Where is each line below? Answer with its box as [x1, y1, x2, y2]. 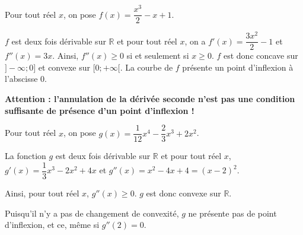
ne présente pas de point [188, 207, 277, 219]
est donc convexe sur [146, 186, 221, 199]
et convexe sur [38, 61, 91, 73]
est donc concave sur [223, 49, 298, 62]
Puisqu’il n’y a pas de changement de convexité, [5, 207, 179, 219]
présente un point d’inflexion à [182, 61, 294, 73]
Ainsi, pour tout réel [5, 186, 79, 199]
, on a [184, 34, 206, 47]
